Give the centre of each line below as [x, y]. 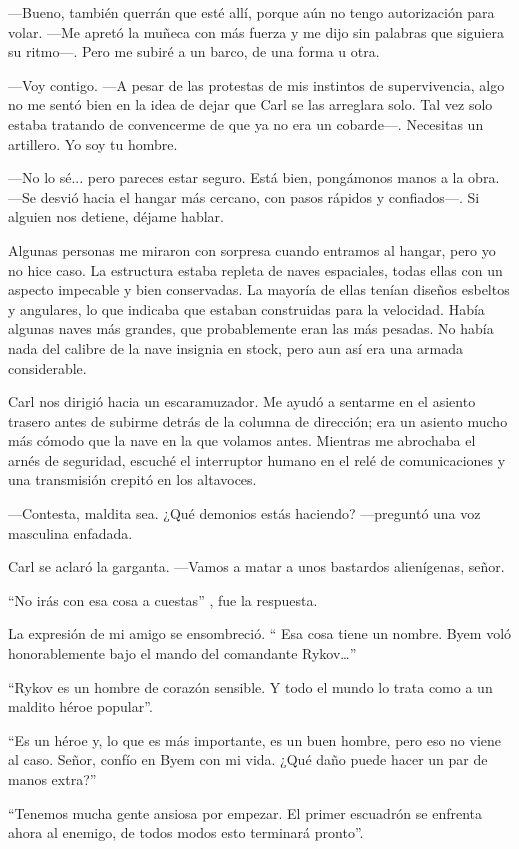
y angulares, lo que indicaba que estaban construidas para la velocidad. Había [246, 308]
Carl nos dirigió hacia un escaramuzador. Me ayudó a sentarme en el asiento [242, 401]
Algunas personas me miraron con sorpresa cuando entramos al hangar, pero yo [252, 249]
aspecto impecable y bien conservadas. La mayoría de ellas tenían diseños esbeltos [259, 289]
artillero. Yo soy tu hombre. [93, 143]
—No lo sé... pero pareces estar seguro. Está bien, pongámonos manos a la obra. [254, 177]
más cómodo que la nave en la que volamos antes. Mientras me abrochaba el [242, 440]
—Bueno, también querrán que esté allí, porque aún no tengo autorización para [251, 12]
